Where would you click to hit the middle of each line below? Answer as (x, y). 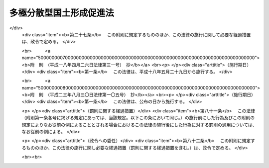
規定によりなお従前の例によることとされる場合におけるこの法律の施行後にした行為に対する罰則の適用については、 (139, 125)
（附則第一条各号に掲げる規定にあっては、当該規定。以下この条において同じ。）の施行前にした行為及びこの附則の (138, 118)
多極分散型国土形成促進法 (62, 13)
